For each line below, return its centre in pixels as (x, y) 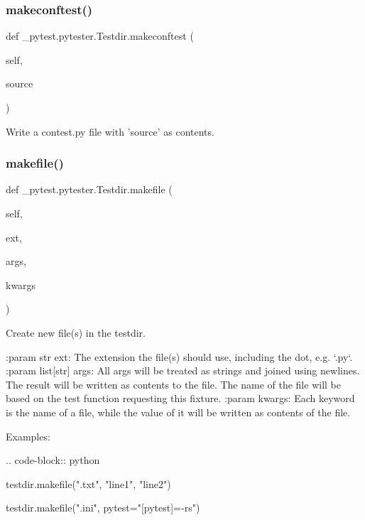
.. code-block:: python (53, 460)
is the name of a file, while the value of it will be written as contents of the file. (178, 412)
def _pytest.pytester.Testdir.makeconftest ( (100, 36)
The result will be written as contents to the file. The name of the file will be (173, 384)
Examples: (28, 436)
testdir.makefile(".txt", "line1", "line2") (88, 483)
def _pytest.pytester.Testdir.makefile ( (89, 189)
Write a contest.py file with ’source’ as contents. (110, 131)
